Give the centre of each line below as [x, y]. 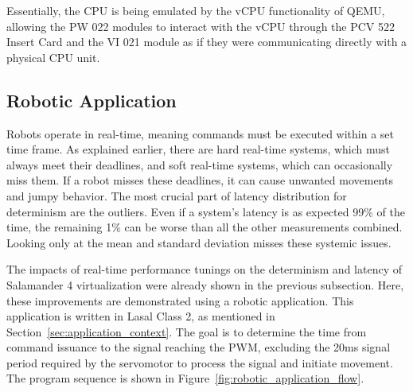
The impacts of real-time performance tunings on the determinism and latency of [204, 269]
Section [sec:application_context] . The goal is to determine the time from [187, 331]
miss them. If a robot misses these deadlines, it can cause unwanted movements [200, 180]
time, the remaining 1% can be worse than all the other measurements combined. [205, 227]
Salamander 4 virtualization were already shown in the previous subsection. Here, [205, 284]
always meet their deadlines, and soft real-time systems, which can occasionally [200, 164]
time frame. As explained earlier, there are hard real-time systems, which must [199, 149]
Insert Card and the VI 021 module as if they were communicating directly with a [207, 42]
